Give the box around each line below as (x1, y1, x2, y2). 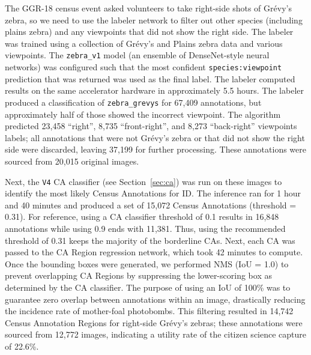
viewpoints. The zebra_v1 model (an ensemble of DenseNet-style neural (5, 49, 270, 61)
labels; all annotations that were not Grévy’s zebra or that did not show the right (5, 131, 305, 144)
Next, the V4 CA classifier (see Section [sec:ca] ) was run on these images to (5, 175, 282, 187)
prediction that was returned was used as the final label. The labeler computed (5, 72, 295, 85)
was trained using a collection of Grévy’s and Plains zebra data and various (5, 37, 283, 49)
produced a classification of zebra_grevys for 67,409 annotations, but (5, 96, 262, 108)
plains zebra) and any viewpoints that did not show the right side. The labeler (5, 25, 294, 38)
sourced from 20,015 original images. (5, 154, 139, 167)
